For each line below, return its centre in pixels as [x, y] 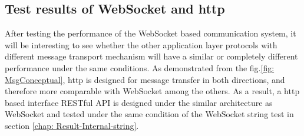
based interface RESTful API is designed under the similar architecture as [139, 102]
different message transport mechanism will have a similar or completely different [151, 56]
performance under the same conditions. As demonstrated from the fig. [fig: [140, 67]
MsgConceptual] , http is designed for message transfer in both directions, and [145, 79]
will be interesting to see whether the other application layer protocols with [141, 44]
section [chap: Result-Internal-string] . [72, 125]
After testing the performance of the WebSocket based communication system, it [151, 33]
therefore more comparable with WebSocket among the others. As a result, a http [152, 91]
